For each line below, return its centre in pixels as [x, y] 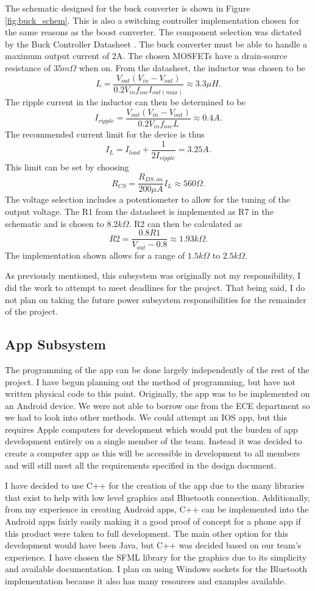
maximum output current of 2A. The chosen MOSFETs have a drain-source [146, 56]
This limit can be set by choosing [67, 167]
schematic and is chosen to [55, 223]
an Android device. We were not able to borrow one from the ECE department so [157, 405]
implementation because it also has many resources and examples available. [146, 581]
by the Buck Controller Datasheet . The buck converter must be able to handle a [156, 44]
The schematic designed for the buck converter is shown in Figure [128, 8]
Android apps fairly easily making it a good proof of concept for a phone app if [153, 521]
